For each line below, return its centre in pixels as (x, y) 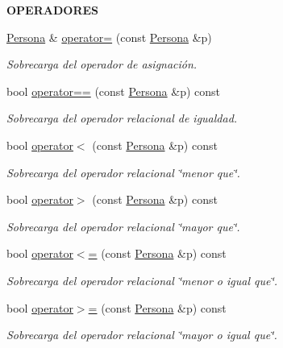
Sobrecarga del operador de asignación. (102, 64)
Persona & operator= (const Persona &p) (109, 37)
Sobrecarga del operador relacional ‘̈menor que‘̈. (123, 172)
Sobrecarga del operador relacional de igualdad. (122, 118)
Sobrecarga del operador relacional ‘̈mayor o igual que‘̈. (142, 335)
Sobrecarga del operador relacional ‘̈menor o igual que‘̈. (142, 280)
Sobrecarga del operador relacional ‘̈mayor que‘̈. (123, 226)
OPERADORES (52, 10)
